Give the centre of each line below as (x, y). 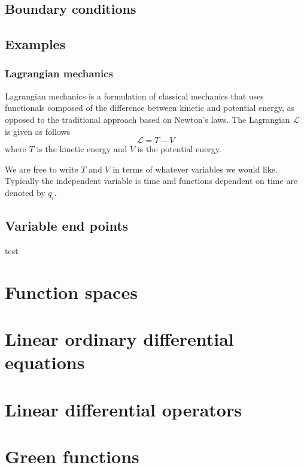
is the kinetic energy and (82, 149)
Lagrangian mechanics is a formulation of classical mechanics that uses (134, 96)
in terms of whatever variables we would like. (195, 169)
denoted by (25, 192)
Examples (35, 44)
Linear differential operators (123, 409)
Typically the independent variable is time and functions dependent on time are (151, 181)
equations (45, 362)
